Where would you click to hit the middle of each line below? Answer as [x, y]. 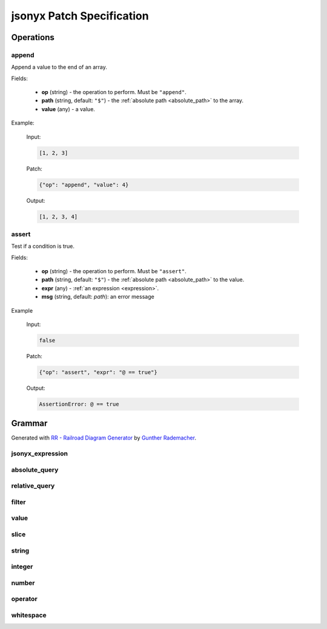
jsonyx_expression [39, 454]
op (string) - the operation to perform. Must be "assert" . [114, 271]
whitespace [29, 615]
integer [22, 566]
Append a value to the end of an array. [59, 67]
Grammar [29, 423]
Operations [33, 37]
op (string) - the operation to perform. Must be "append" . [114, 92]
